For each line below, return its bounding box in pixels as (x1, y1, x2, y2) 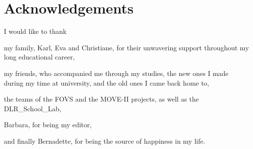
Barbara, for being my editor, (4, 119, 92, 130)
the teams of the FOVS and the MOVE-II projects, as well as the (4, 94, 199, 104)
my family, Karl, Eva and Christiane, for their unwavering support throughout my (4, 42, 249, 52)
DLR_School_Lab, (4, 103, 61, 113)
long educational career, (4, 52, 75, 62)
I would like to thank (4, 26, 67, 36)
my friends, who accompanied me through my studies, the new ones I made (4, 68, 229, 78)
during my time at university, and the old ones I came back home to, (4, 77, 209, 88)
